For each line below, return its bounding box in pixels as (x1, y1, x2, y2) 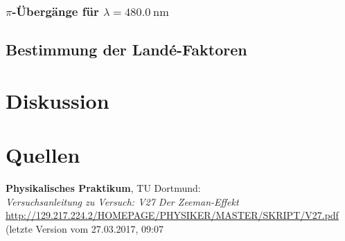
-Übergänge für (12, 2, 99, 19)
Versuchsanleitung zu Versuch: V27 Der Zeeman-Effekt (6, 194, 239, 208)
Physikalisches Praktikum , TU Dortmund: (6, 181, 201, 195)
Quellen (6, 141, 80, 169)
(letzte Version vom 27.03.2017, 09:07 (6, 221, 163, 235)
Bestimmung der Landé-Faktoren (6, 39, 247, 60)
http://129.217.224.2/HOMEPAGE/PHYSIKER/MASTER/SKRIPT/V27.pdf (6, 208, 339, 222)
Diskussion (6, 86, 109, 114)
